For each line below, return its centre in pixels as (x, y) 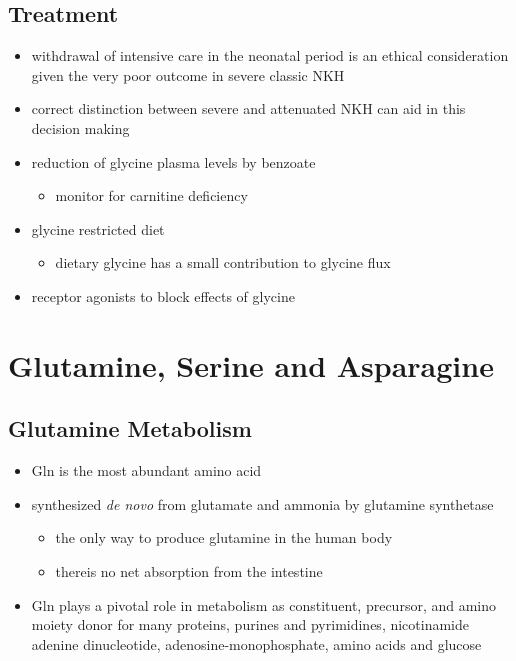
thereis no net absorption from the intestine (189, 570)
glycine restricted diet (98, 228)
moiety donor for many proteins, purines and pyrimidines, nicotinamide (250, 624)
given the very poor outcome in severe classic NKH (188, 74)
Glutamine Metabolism (130, 428)
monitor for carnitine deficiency (151, 195)
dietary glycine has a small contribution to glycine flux (223, 262)
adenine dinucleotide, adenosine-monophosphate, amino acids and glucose (256, 643)
